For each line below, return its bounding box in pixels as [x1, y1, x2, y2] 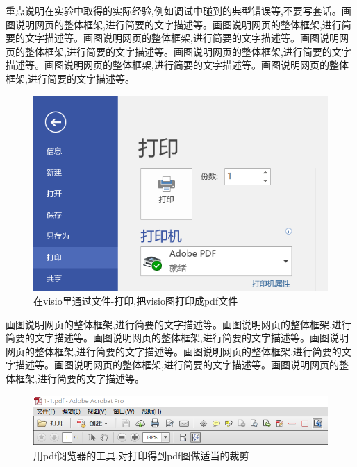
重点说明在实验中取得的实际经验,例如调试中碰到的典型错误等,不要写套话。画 [6, 3, 351, 17]
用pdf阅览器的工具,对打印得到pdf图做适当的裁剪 [33, 448, 249, 462]
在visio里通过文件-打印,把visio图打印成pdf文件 [33, 294, 238, 308]
